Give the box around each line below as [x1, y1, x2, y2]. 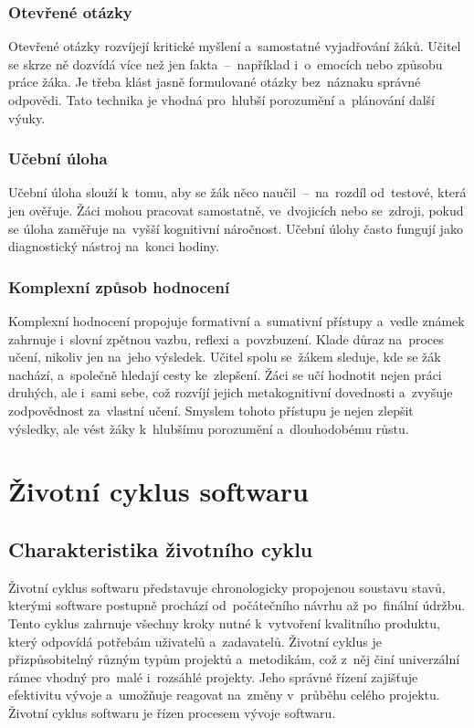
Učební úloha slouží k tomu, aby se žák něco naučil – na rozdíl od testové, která [8, 183, 467, 202]
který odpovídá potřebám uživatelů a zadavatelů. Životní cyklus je [8, 631, 382, 650]
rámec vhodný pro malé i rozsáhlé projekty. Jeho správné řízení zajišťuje [8, 667, 418, 686]
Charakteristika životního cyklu [8, 534, 313, 563]
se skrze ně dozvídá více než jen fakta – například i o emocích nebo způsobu [8, 54, 443, 73]
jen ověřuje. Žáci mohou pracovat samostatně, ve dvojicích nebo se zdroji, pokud [8, 201, 464, 219]
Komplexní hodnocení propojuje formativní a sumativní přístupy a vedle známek [8, 311, 465, 330]
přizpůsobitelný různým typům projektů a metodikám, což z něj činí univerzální [8, 649, 460, 669]
